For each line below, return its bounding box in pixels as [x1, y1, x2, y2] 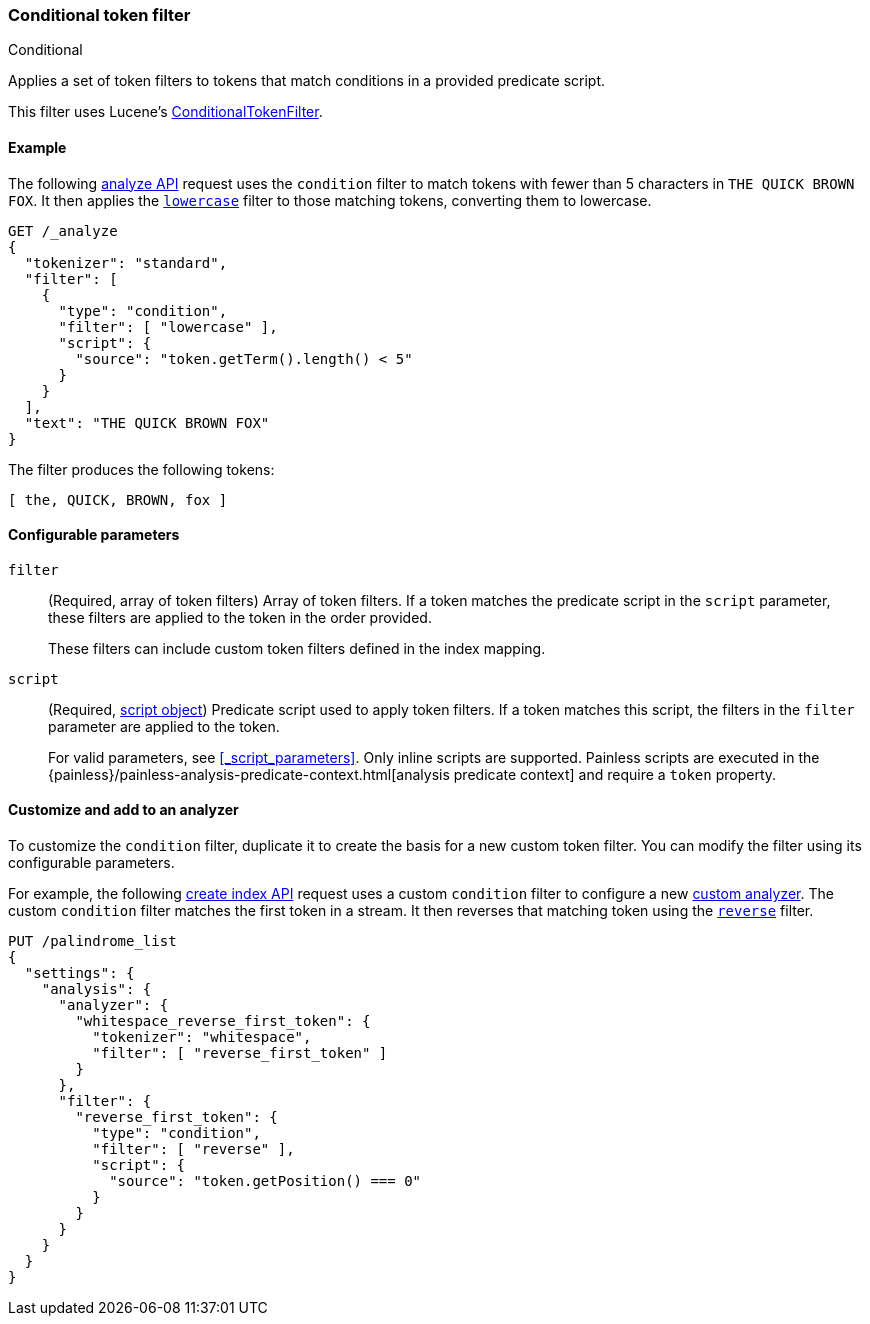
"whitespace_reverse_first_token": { [75, 1013, 371, 1030]
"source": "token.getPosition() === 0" [109, 1173, 422, 1190]
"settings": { [24, 965, 135, 982]
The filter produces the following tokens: [8, 460, 275, 478]
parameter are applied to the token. [48, 717, 280, 735]
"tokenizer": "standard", [24, 254, 228, 271]
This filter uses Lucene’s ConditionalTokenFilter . [8, 103, 323, 121]
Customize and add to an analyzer [8, 801, 239, 819]
